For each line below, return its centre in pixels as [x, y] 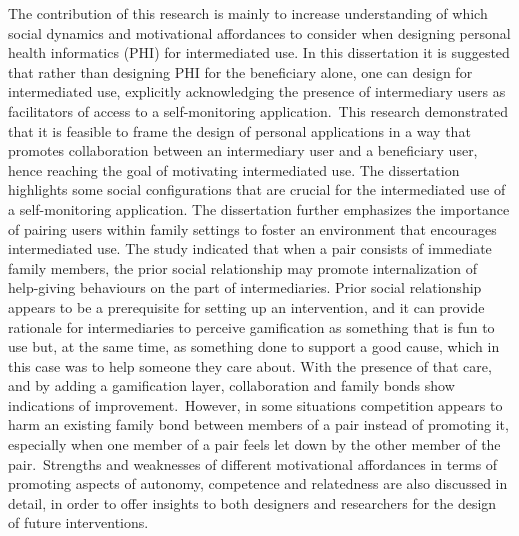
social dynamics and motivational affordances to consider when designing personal [259, 32]
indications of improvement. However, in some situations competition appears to [255, 404]
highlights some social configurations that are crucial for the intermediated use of [257, 189]
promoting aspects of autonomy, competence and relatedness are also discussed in [258, 483]
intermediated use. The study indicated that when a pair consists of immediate [250, 248]
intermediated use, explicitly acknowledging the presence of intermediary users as [257, 91]
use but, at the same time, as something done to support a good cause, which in [254, 346]
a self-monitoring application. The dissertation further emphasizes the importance [259, 208]
